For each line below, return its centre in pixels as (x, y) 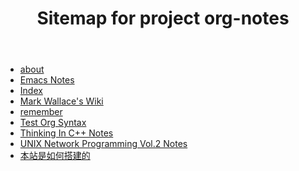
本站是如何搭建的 (55, 156)
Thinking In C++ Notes (66, 133)
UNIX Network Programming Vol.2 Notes (103, 144)
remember (41, 112)
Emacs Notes (47, 80)
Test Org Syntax (53, 123)
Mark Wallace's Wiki (61, 101)
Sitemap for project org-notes (163, 18)
